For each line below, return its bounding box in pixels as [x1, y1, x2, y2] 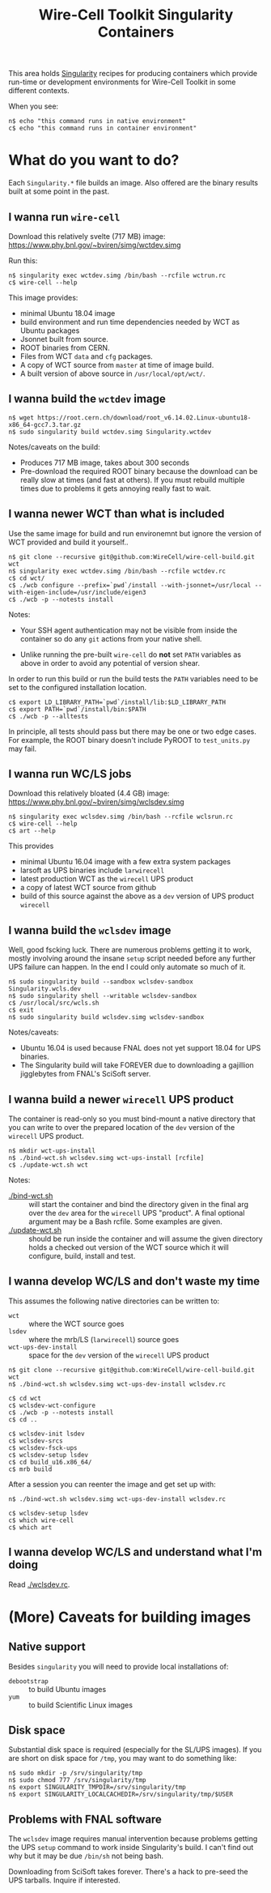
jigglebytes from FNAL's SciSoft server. [19, 1069, 151, 1079]
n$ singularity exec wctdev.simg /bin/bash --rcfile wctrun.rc [8, 271, 227, 279]
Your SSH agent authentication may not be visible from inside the [19, 625, 238, 635]
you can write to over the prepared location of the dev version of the [8, 1123, 235, 1132]
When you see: [8, 101, 59, 111]
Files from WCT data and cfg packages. [19, 351, 154, 361]
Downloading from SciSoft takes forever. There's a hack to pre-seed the [8, 1867, 248, 1877]
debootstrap [8, 1677, 49, 1686]
